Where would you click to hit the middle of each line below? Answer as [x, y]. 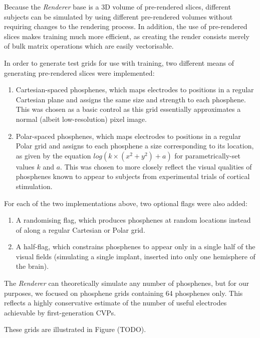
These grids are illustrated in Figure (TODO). [75, 329]
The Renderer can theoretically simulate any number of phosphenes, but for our [126, 283]
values [25, 166]
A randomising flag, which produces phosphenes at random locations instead [133, 220]
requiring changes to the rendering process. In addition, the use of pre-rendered [126, 26]
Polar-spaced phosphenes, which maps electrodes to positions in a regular [128, 136]
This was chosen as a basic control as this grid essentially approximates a [128, 109]
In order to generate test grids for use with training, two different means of [119, 62]
